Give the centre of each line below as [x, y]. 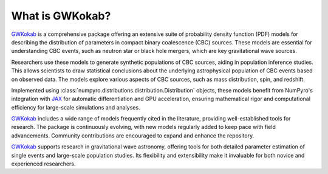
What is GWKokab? [61, 16]
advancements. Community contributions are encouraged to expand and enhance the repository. [133, 135]
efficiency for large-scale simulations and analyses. [76, 107]
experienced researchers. [43, 164]
